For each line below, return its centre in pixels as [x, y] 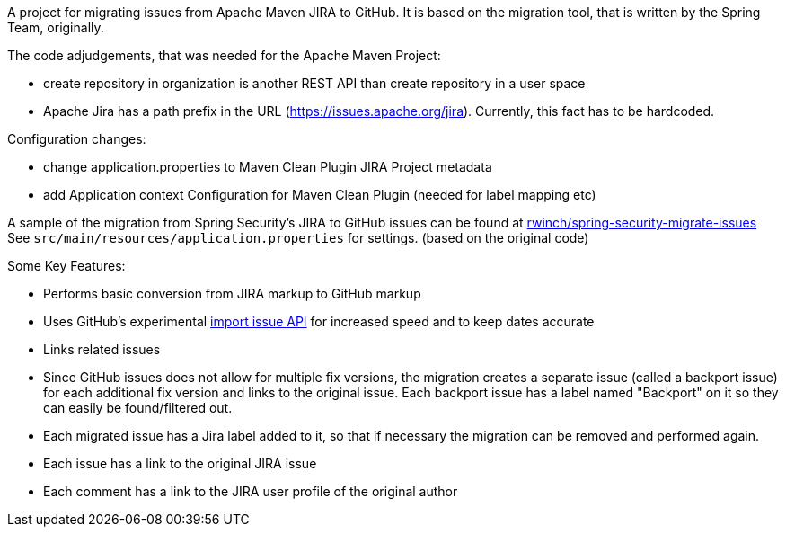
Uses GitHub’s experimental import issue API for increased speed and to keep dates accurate [319, 321]
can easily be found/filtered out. [138, 408]
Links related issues [102, 349]
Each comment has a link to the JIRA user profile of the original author [251, 491]
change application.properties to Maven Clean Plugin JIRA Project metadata [268, 167]
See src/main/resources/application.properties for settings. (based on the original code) [298, 238]
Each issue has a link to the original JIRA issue [180, 463]
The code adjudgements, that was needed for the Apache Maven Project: [224, 55]
